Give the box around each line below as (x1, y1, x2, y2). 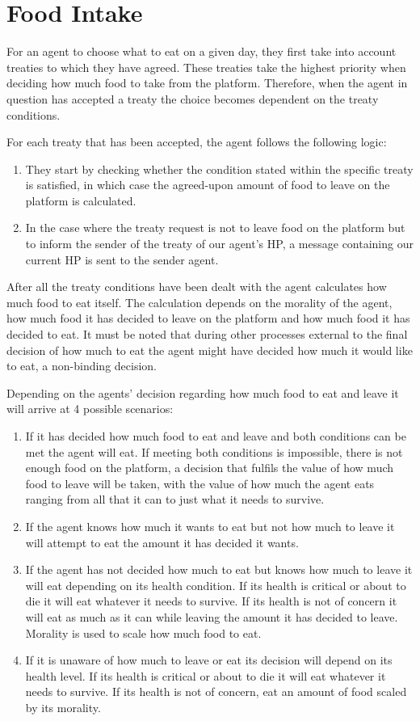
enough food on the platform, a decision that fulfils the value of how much (25, 459, 394, 476)
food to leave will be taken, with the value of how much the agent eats (25, 474, 375, 491)
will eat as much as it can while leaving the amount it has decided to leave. (25, 608, 398, 625)
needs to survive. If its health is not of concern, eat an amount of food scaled (25, 683, 407, 700)
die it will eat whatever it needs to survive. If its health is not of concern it (25, 592, 397, 609)
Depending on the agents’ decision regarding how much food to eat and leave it (6, 384, 399, 401)
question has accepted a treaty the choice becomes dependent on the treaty (6, 90, 379, 107)
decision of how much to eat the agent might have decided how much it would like (6, 341, 413, 358)
